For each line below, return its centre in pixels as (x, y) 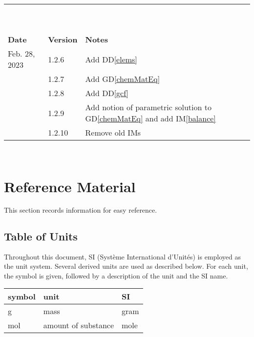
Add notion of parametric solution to (148, 107)
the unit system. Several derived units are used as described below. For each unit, (126, 266)
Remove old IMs (113, 132)
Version (63, 39)
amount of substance (79, 325)
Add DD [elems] (111, 59)
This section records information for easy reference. (81, 209)
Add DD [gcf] (107, 93)
